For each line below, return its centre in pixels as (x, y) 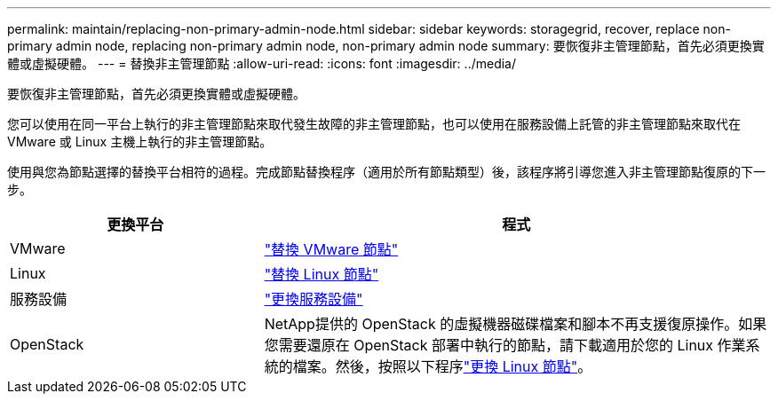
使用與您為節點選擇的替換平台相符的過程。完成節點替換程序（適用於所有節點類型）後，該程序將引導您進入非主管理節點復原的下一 (386, 172)
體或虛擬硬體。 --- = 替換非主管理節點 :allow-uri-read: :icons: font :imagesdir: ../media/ (262, 63)
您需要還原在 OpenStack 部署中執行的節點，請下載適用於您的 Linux (489, 345)
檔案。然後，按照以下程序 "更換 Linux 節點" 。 (442, 366)
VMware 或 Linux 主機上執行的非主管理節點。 (140, 142)
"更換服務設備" (314, 299)
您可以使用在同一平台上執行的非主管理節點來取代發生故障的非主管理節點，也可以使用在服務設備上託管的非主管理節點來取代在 (374, 124)
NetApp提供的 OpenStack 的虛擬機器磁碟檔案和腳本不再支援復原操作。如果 (516, 324)
